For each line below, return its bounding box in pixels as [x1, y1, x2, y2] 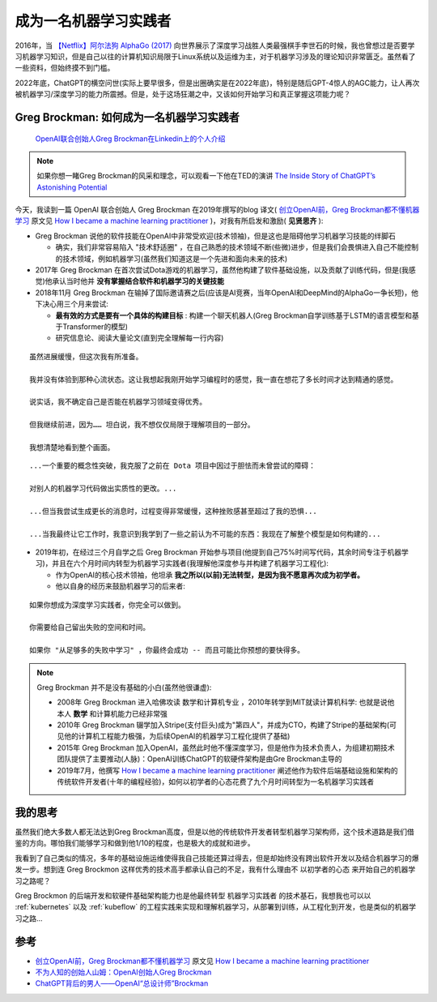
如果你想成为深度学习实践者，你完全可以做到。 [29, 600, 185, 610]
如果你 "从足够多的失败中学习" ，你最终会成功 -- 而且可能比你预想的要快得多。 [29, 645, 305, 655]
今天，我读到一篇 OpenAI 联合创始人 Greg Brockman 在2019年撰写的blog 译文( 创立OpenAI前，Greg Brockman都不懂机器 [15, 205, 420, 215]
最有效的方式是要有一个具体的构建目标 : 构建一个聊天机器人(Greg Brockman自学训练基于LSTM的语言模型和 [55, 310, 413, 320]
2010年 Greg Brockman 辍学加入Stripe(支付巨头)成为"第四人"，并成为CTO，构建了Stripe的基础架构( [57, 720, 390, 730]
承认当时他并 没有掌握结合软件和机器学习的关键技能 [52, 276, 225, 286]
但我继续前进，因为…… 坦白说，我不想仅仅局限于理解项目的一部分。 [29, 420, 255, 430]
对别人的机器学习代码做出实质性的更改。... [29, 484, 177, 494]
